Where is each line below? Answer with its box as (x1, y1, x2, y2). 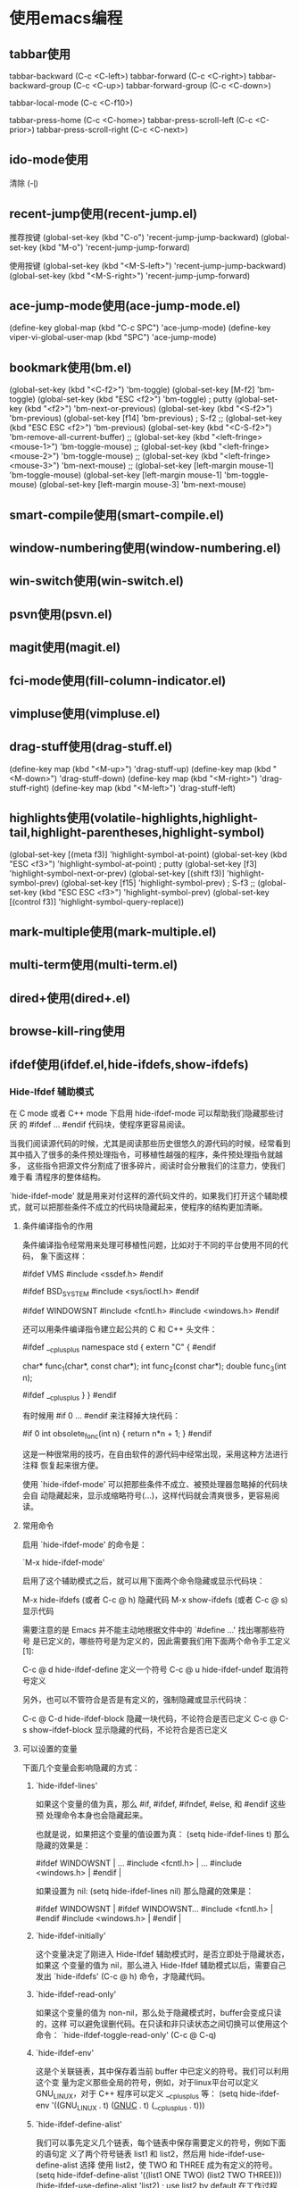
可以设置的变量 (21, 1743, 78, 1754)
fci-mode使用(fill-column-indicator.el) (9, 673, 227, 688)
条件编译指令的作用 (21, 1220, 94, 1231)
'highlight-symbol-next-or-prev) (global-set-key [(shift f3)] (9, 868, 225, 878)
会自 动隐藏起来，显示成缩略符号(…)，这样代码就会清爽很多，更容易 (21, 1490, 272, 1501)
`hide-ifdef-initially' (35, 1930, 106, 1941)
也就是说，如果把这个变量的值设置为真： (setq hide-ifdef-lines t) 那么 (35, 1828, 290, 1839)
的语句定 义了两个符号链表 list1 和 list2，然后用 (35, 2149, 207, 2159)
